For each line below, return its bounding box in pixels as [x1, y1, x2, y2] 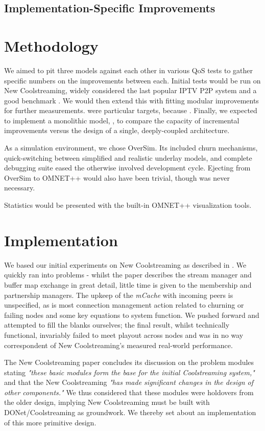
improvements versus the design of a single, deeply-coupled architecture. [4, 125, 230, 136]
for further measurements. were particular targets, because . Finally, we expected [4, 105, 257, 116]
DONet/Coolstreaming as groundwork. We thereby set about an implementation [4, 407, 256, 418]
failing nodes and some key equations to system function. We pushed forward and [4, 309, 259, 320]
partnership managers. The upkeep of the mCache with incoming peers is [4, 289, 233, 300]
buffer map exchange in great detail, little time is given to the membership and [4, 279, 252, 290]
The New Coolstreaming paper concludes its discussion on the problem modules [4, 357, 254, 368]
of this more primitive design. [4, 417, 97, 427]
